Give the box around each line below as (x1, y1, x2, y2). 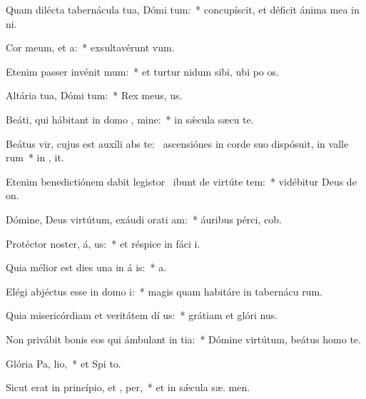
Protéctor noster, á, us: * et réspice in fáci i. (6, 236, 200, 251)
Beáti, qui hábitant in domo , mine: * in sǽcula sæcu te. (6, 111, 254, 126)
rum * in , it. (6, 150, 64, 165)
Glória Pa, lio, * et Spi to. (6, 355, 121, 370)
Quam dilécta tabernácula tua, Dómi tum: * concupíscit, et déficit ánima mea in (6, 2, 360, 16)
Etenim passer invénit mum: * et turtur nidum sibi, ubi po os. (6, 64, 279, 79)
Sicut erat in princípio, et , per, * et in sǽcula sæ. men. (6, 380, 250, 395)
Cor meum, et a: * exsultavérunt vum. (6, 40, 175, 55)
